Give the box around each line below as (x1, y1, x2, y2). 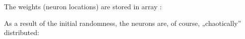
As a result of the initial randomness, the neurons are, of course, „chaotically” (4, 18, 242, 28)
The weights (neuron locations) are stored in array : (4, 1, 162, 11)
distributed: (4, 27, 39, 38)
